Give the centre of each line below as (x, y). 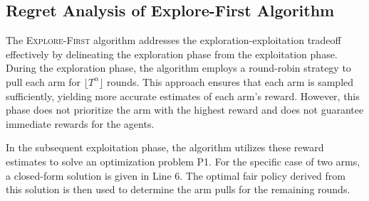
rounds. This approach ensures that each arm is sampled (230, 81)
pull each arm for (43, 81)
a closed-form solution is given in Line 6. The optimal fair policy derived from (176, 175)
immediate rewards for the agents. (80, 123)
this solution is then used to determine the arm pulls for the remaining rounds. (178, 189)
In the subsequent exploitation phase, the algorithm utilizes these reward (165, 147)
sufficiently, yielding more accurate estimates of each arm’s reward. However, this (183, 96)
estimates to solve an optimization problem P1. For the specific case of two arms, (183, 161)
